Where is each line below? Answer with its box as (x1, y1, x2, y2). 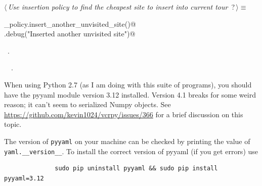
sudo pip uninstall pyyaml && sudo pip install (55, 165, 218, 172)
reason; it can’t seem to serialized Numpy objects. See (4, 99, 171, 110)
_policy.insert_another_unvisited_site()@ (4, 18, 136, 29)
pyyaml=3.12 (4, 174, 44, 182)
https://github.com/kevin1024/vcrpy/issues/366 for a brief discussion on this (4, 109, 243, 119)
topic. (4, 119, 22, 129)
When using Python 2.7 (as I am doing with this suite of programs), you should (4, 79, 252, 89)
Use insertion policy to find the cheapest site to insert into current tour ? (8, 2, 235, 12)
